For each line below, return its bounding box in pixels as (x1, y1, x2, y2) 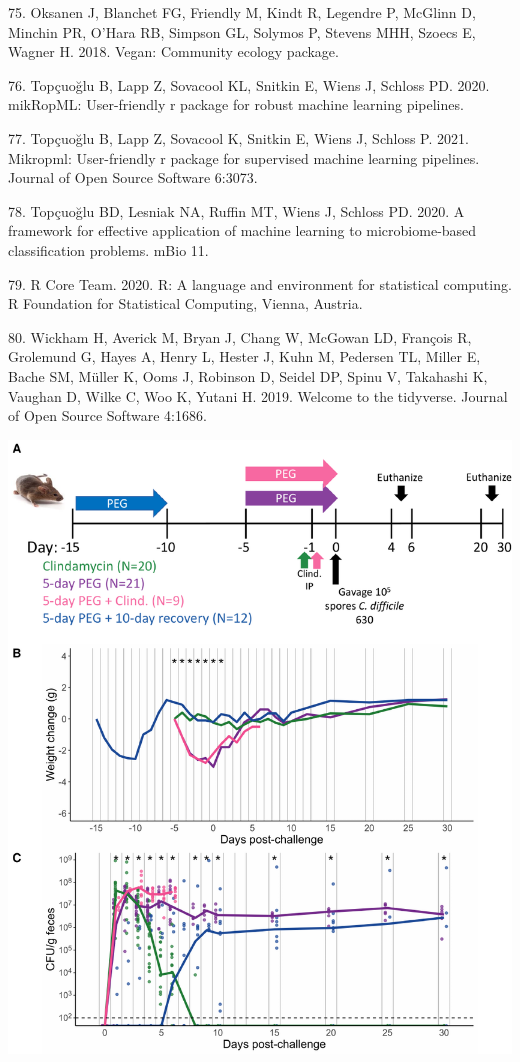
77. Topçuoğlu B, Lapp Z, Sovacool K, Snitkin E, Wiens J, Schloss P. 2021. (8, 127, 469, 148)
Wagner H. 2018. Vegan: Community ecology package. (8, 41, 339, 62)
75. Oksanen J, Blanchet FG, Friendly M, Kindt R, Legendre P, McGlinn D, (8, 2, 476, 22)
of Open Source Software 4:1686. (8, 405, 207, 426)
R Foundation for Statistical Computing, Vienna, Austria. (8, 293, 363, 314)
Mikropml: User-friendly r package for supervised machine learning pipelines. (8, 147, 480, 168)
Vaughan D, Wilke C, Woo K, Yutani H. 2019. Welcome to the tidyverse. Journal (8, 385, 508, 406)
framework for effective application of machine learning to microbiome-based (8, 220, 477, 241)
